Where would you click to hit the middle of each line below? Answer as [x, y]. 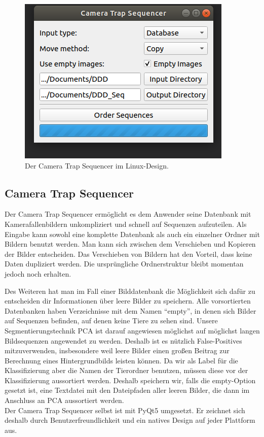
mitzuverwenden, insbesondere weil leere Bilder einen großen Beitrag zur [117, 350]
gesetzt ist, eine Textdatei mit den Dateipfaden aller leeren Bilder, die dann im [127, 390]
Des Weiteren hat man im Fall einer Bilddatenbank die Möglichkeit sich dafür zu [130, 291]
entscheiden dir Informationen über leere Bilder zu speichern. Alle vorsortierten [128, 301]
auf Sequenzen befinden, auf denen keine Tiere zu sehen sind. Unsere [111, 321]
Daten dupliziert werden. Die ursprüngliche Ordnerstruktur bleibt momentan [124, 264]
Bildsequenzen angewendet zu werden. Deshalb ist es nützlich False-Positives [123, 340]
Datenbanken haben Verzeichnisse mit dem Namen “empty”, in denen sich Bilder [130, 310]
